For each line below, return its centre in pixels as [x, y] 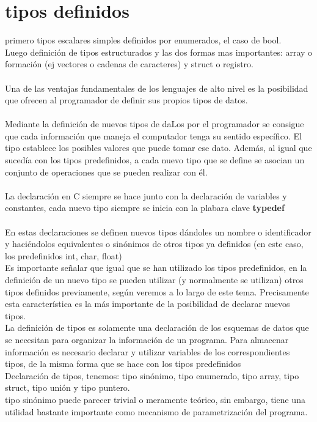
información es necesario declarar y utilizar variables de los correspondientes [148, 351]
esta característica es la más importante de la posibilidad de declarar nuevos [148, 304]
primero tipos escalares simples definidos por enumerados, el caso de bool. [143, 40]
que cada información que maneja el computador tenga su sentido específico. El [153, 135]
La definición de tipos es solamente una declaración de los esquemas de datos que [157, 328]
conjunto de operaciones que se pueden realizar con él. [106, 172]
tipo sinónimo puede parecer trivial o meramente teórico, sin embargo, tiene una [155, 399]
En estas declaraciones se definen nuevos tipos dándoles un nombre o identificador [158, 231]
